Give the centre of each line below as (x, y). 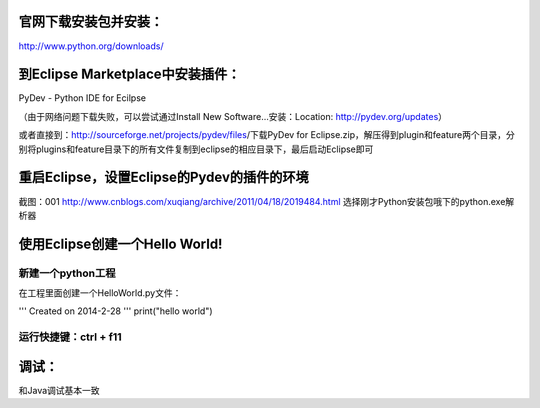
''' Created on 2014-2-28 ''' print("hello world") (116, 311)
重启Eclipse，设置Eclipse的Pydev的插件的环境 (163, 177)
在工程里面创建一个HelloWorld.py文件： (100, 293)
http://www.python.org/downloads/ (91, 46)
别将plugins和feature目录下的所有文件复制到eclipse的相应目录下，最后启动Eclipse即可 (196, 149)
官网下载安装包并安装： (91, 21)
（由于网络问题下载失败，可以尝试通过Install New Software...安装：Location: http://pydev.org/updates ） (233, 116)
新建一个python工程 (67, 273)
